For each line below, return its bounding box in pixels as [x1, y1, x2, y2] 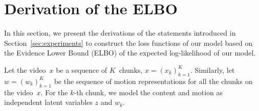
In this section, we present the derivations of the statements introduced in [4, 27, 236, 38]
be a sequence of [56, 64, 107, 75]
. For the [40, 87, 68, 97]
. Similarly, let [190, 64, 235, 75]
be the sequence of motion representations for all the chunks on [54, 75, 253, 86]
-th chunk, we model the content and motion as [74, 87, 223, 97]
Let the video [4, 64, 46, 75]
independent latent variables [4, 97, 93, 107]
